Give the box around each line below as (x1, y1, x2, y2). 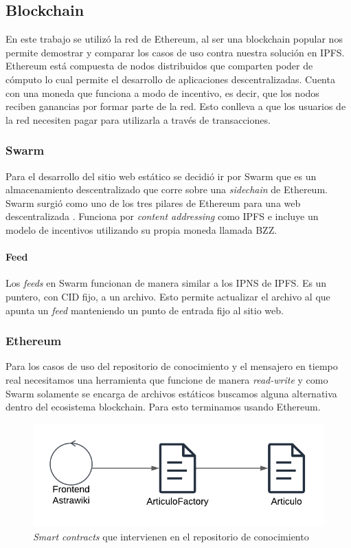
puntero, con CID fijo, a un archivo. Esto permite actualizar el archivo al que (5, 289, 330, 303)
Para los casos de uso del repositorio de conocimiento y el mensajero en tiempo (5, 359, 338, 373)
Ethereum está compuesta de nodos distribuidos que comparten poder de (5, 58, 313, 73)
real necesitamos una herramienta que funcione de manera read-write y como (5, 372, 328, 386)
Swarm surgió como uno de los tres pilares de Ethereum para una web (5, 195, 301, 210)
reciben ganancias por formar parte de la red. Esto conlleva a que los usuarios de (5, 99, 346, 113)
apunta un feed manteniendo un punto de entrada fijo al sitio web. (5, 303, 284, 317)
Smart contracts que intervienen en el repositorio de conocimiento (33, 529, 309, 543)
